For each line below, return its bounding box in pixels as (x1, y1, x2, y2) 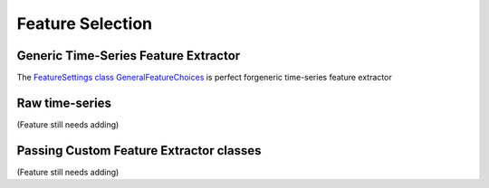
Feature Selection (16, 14, 153, 33)
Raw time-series (16, 95, 112, 110)
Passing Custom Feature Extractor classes (16, 143, 262, 158)
